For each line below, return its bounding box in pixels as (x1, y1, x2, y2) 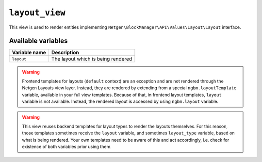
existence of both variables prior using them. (22, 144, 112, 149)
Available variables (9, 37, 68, 45)
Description (51, 49, 80, 56)
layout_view (9, 7, 65, 18)
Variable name (12, 49, 46, 56)
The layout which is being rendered (51, 56, 132, 63)
